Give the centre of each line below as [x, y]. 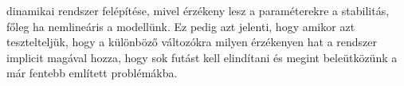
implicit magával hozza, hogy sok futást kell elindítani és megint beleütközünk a [202, 57]
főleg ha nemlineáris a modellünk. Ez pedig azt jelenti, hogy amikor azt [181, 26]
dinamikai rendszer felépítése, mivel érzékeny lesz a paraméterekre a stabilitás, [198, 10]
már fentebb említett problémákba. [92, 73]
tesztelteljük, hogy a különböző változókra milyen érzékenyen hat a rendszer [192, 42]
